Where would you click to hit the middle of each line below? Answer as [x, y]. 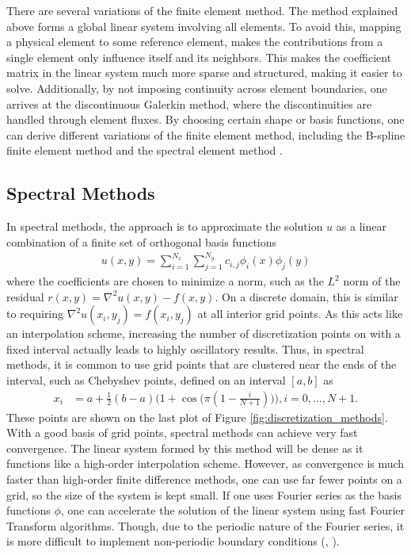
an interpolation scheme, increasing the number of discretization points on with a [204, 333]
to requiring [35, 314]
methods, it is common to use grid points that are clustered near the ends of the [202, 364]
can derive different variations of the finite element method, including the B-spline [206, 134]
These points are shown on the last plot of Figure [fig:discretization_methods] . [197, 417]
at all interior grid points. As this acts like [300, 314]
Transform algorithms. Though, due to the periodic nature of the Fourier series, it [205, 525]
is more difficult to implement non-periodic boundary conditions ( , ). [173, 541]
